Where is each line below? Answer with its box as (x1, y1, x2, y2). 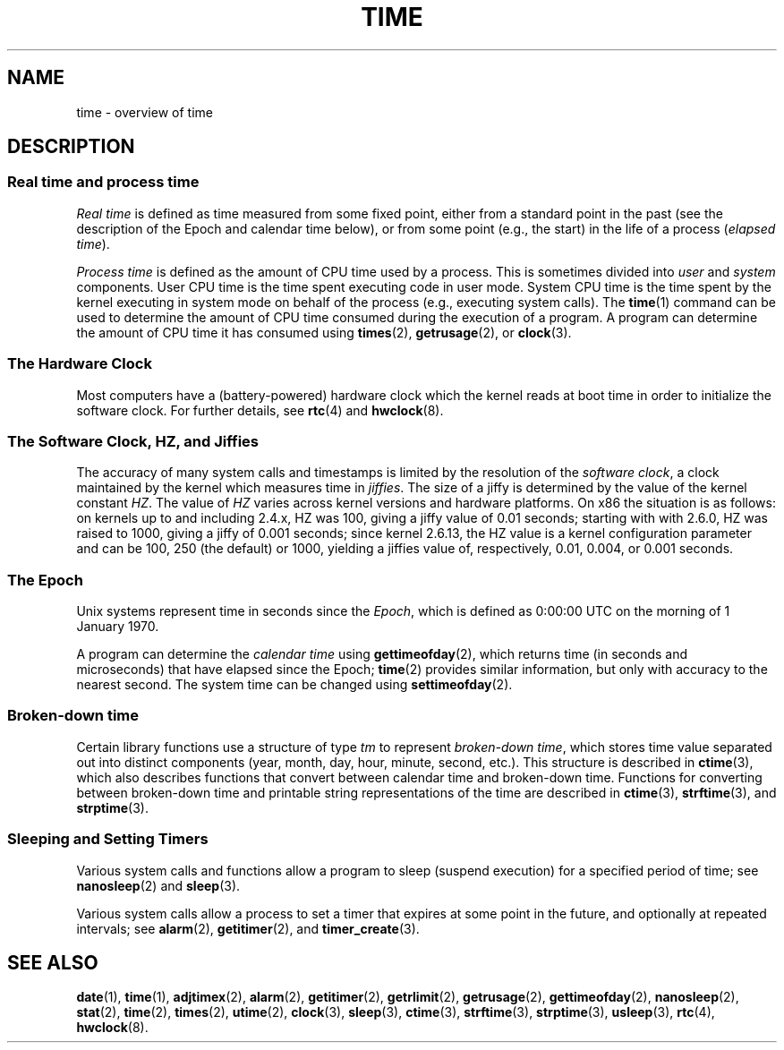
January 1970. (76, 619, 159, 635)
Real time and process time (7, 173, 200, 192)
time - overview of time (76, 104, 213, 120)
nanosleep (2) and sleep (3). (76, 877, 241, 893)
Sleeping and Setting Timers (7, 830, 209, 849)
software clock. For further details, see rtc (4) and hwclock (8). (76, 402, 444, 418)
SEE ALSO (7, 951, 98, 974)
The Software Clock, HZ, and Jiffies (7, 431, 260, 450)
